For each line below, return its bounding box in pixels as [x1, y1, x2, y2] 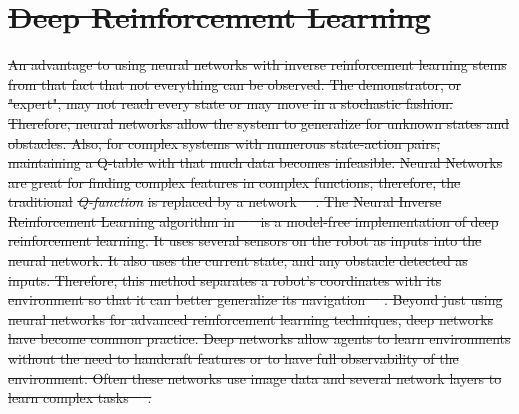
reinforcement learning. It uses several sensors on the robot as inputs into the [8, 230, 482, 251]
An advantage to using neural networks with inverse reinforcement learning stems [8, 54, 507, 75]
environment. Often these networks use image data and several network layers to [8, 367, 502, 388]
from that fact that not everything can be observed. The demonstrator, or [8, 73, 462, 94]
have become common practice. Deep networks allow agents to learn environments [8, 328, 511, 349]
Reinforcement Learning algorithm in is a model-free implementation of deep [8, 210, 499, 231]
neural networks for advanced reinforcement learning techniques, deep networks [8, 308, 494, 329]
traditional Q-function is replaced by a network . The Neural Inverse [8, 191, 442, 212]
